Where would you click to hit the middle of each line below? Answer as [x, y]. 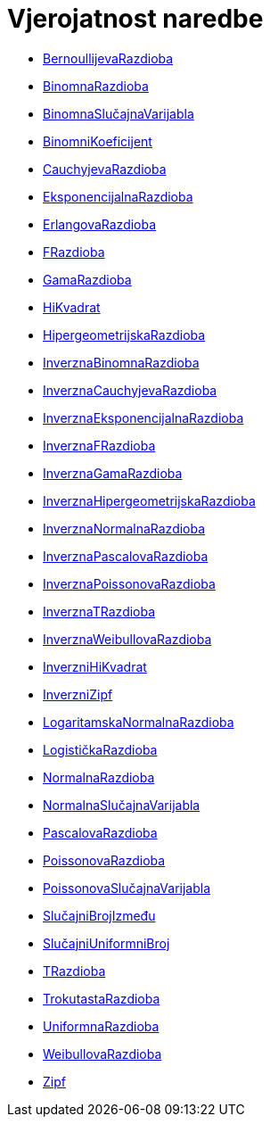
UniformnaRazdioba [101, 1026]
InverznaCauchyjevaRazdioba [130, 390]
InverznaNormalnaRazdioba [124, 528]
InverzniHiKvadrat [95, 666]
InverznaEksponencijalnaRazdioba [143, 417]
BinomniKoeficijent [98, 141]
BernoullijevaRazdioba [108, 58]
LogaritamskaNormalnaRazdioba [139, 722]
